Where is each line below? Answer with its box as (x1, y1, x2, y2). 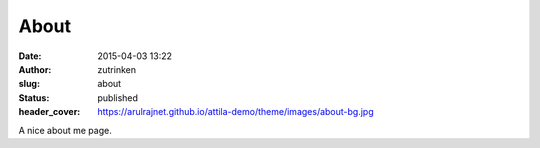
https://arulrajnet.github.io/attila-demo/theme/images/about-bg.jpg (97, 106, 374, 118)
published (97, 91, 139, 104)
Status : (18, 91, 50, 104)
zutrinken (97, 63, 137, 75)
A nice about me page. (18, 124, 112, 136)
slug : (18, 78, 40, 90)
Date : (18, 50, 42, 62)
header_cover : (18, 106, 81, 118)
